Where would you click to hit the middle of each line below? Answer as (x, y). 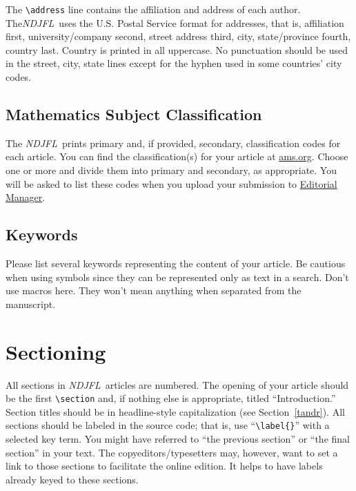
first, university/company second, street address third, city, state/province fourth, (178, 36)
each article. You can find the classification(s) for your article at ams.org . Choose (177, 156)
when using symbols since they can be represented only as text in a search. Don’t (177, 277)
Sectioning (56, 351)
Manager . (26, 197)
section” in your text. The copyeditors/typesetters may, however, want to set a (172, 452)
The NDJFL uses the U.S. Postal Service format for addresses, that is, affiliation (175, 22)
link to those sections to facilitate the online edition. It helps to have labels (164, 466)
